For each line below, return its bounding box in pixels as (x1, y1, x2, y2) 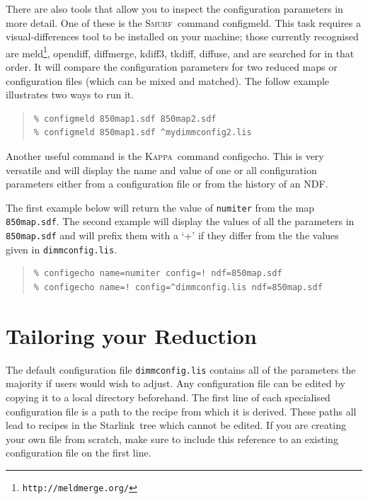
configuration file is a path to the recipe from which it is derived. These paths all (6, 403, 357, 418)
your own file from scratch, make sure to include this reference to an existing (6, 431, 338, 446)
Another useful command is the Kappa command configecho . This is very (6, 149, 324, 163)
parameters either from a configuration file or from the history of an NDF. (6, 176, 328, 191)
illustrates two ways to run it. (6, 87, 134, 102)
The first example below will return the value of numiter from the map (6, 200, 315, 214)
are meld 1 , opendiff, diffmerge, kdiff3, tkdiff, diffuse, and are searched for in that (6, 43, 355, 60)
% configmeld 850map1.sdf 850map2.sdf (33, 113, 217, 124)
